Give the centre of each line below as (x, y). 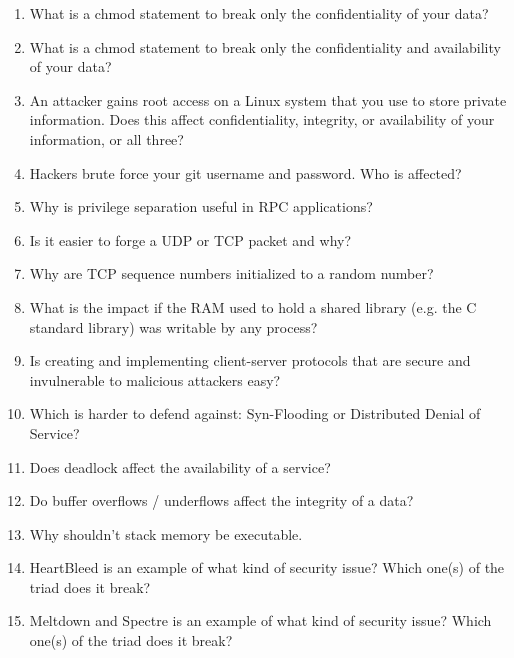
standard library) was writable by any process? (173, 326)
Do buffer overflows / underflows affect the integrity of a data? (221, 500)
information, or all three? (106, 138)
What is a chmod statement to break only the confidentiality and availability (265, 46)
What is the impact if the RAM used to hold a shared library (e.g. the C (253, 306)
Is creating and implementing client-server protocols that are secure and (250, 360)
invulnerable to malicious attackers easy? (155, 379)
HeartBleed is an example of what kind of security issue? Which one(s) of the (267, 567)
